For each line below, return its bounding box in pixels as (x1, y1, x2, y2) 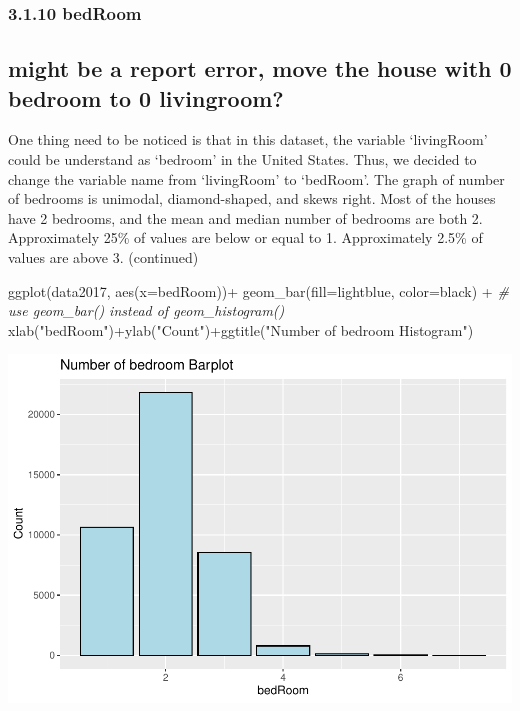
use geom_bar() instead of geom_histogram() (8, 300, 285, 321)
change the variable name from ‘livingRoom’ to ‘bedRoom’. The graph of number (8, 168, 505, 189)
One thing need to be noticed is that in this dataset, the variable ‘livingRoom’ (8, 129, 488, 150)
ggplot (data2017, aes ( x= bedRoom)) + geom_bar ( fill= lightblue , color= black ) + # (8, 280, 509, 301)
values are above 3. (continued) (8, 247, 199, 267)
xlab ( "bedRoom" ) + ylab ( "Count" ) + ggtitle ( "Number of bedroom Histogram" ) (8, 319, 474, 340)
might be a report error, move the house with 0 (8, 53, 512, 84)
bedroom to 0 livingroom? (8, 82, 284, 113)
